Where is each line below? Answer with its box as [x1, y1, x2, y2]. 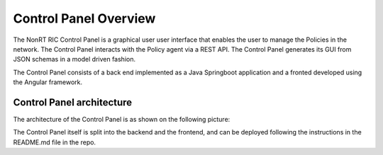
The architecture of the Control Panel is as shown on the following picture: [13, 115, 231, 124]
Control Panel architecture [13, 96, 133, 108]
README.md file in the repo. [13, 138, 96, 147]
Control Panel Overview [13, 11, 156, 26]
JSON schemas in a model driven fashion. [13, 55, 136, 64]
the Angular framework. [13, 78, 83, 86]
